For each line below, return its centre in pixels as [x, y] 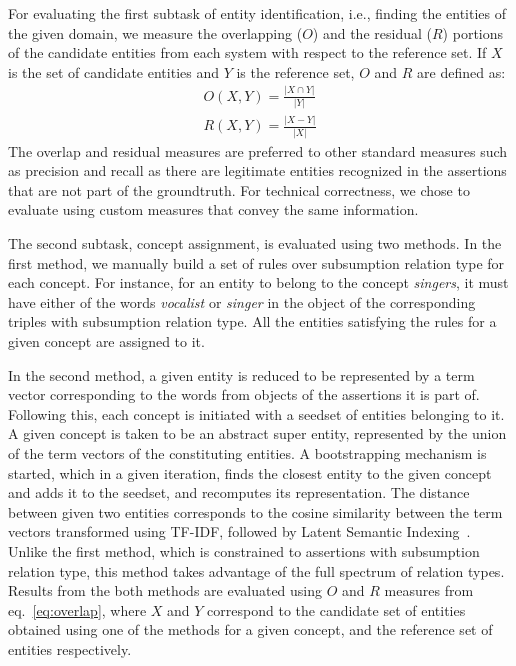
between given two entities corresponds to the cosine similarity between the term [255, 511]
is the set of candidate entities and [113, 71]
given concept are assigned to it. [106, 341]
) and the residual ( [372, 32]
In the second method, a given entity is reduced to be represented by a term [241, 374]
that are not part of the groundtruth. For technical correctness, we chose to [239, 189]
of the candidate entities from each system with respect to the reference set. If [247, 52]
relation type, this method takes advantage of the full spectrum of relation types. [256, 570]
